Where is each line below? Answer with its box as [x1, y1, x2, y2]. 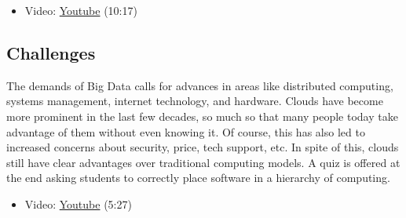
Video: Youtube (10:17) [24, 2, 137, 18]
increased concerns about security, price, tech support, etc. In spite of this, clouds [6, 139, 399, 155]
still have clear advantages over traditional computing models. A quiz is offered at [6, 154, 401, 170]
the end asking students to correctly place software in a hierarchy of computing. [6, 169, 390, 186]
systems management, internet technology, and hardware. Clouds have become [6, 93, 383, 109]
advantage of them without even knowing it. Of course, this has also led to [6, 123, 365, 140]
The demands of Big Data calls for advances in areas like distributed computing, [6, 77, 393, 93]
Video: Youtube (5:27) [24, 195, 132, 212]
